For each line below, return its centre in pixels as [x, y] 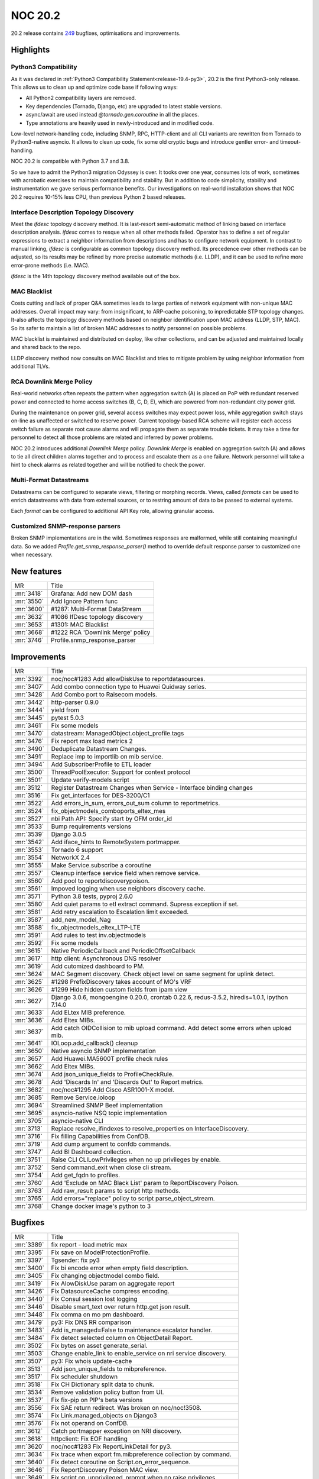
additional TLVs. [30, 366]
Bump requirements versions [91, 826]
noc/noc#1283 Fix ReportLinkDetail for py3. [111, 1446]
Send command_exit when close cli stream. [111, 1167]
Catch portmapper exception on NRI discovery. [116, 1431]
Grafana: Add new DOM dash [91, 593]
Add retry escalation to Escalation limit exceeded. [120, 912]
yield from [65, 710]
